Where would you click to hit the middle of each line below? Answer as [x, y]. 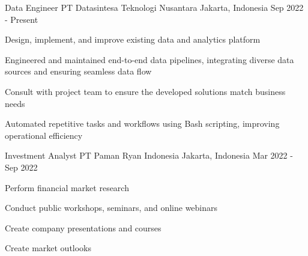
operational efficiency [44, 135]
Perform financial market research [67, 187]
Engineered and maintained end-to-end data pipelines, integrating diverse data [149, 59]
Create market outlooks [48, 248]
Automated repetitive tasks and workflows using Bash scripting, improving [142, 123]
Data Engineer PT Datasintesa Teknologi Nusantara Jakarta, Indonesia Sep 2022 [154, 7]
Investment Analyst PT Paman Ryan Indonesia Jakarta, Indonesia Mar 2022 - [149, 155]
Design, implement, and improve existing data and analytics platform [133, 39]
